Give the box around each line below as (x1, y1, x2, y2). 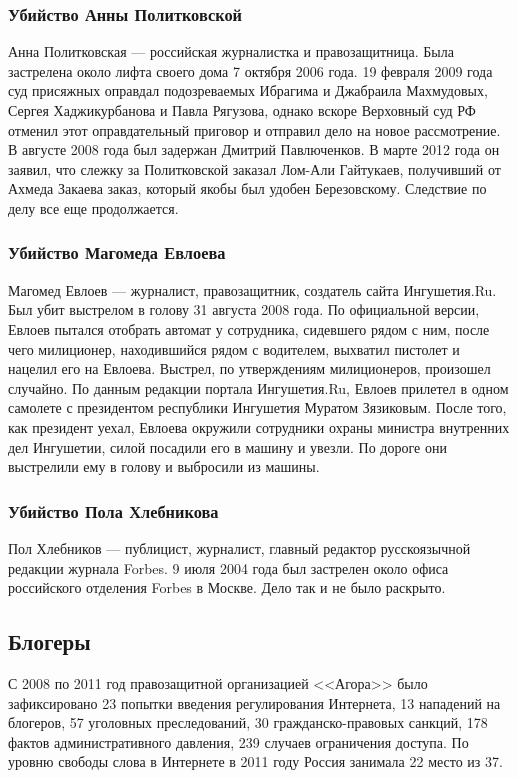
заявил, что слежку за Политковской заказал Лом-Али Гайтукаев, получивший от (8, 158, 501, 179)
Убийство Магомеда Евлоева (8, 240, 226, 265)
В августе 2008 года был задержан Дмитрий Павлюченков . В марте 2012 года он (8, 139, 500, 160)
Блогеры (8, 626, 91, 657)
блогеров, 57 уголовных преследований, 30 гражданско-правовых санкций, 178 (8, 712, 488, 733)
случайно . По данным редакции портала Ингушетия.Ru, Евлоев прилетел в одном (8, 377, 509, 398)
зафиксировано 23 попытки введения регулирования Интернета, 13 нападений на (8, 692, 501, 713)
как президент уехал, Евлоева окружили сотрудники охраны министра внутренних (8, 416, 510, 437)
